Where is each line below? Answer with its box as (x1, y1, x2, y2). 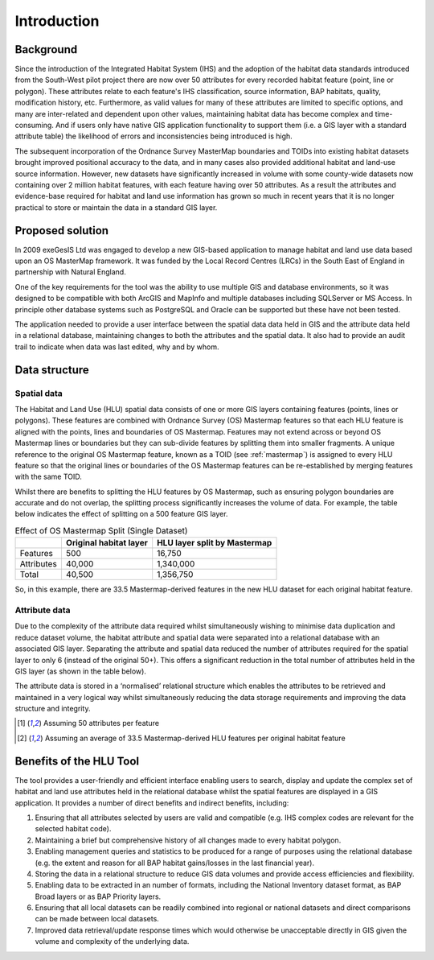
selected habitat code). (35, 824, 112, 834)
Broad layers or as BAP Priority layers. (35, 892, 162, 901)
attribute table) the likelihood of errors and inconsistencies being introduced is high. (14, 131, 293, 141)
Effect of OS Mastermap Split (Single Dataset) (14, 525, 188, 537)
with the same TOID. (14, 472, 82, 482)
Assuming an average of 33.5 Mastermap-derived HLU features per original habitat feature (44, 733, 346, 743)
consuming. (14, 121, 54, 130)
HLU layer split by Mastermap (157, 538, 272, 549)
